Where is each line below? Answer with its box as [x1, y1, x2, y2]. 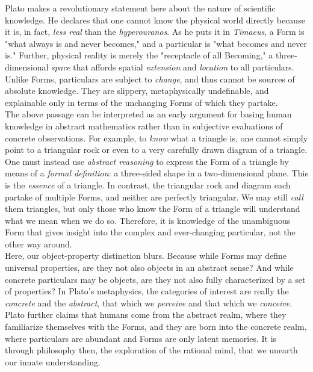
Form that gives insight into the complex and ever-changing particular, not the [5, 226, 296, 238]
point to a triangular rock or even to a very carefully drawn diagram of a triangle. [5, 143, 308, 156]
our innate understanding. [5, 355, 101, 368]
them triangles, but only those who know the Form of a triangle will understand [5, 202, 300, 215]
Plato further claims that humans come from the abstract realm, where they [5, 308, 287, 321]
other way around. [5, 237, 72, 250]
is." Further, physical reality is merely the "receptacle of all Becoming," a [5, 49, 273, 61]
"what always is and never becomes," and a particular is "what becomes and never [5, 37, 307, 49]
